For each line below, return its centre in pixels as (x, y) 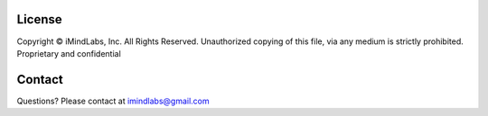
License (39, 19)
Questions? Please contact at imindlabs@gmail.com (113, 101)
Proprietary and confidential (69, 53)
